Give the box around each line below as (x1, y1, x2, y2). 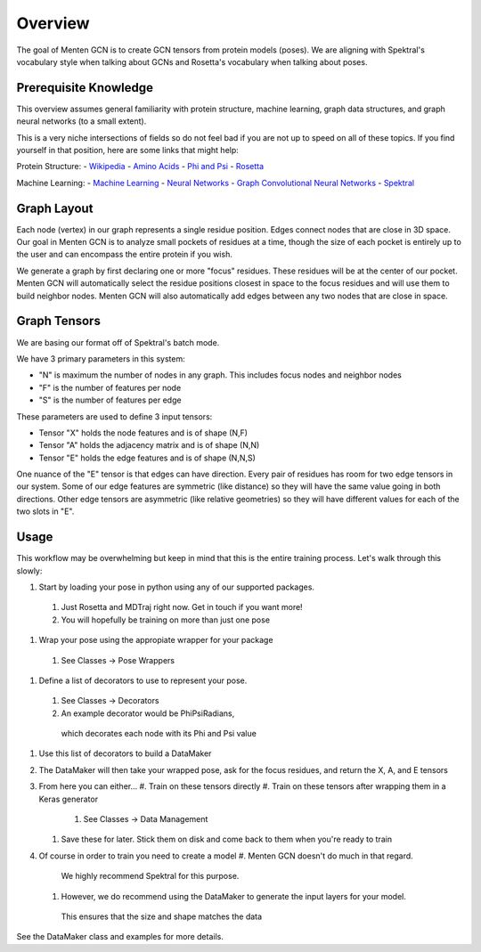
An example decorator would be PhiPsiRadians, (61, 708, 235, 719)
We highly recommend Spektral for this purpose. (61, 871, 240, 882)
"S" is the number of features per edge (38, 395, 182, 405)
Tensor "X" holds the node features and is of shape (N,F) (38, 427, 249, 438)
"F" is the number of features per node (38, 382, 182, 393)
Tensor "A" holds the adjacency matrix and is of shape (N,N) (38, 440, 260, 451)
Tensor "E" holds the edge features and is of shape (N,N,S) (38, 452, 256, 463)
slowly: (16, 566, 43, 576)
